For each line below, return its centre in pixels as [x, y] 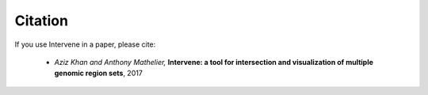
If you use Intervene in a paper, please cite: [85, 44]
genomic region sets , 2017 [98, 73]
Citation [42, 21]
